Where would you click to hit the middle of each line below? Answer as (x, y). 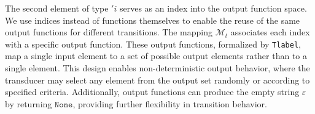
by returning (29, 103)
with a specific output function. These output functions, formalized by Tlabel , (153, 44)
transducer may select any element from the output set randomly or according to (157, 80)
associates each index (270, 32)
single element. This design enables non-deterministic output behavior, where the (157, 68)
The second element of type (57, 8)
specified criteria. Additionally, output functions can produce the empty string (152, 92)
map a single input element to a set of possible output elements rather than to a (156, 56)
